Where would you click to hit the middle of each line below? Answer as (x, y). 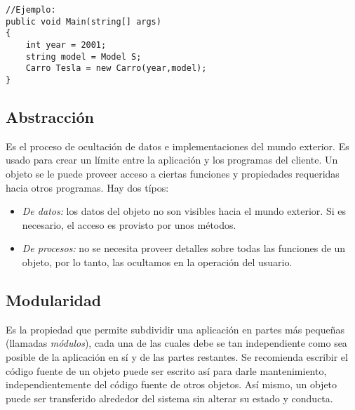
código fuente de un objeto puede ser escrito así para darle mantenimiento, (166, 370)
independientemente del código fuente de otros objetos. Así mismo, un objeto (172, 384)
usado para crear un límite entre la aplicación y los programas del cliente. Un (172, 160)
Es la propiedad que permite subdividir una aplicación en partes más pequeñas (175, 329)
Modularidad (54, 299)
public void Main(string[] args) (83, 21)
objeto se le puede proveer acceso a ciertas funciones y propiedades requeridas (173, 173)
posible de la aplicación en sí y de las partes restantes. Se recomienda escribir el (177, 356)
